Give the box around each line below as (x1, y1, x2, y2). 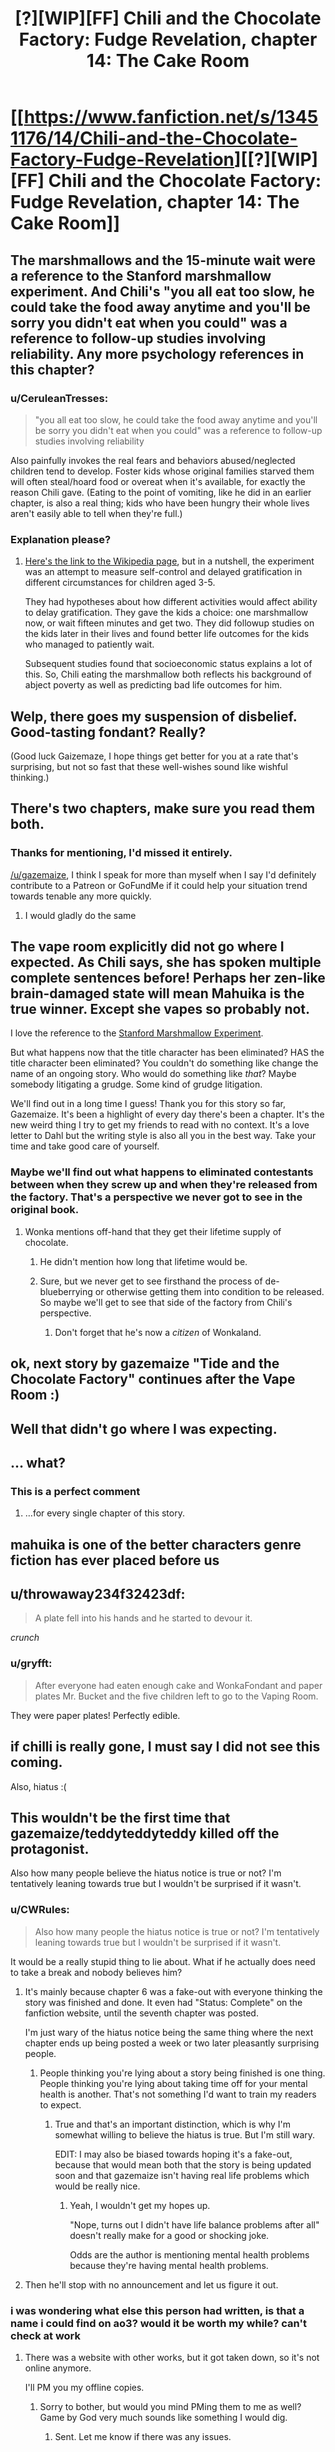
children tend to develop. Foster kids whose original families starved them (10, 465, 315, 477)
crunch (10, 1632, 40, 1644)
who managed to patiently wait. (24, 638, 155, 651)
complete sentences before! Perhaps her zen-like (10, 970, 326, 987)
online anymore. (24, 2362, 92, 2374)
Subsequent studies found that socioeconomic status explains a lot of (24, 658, 313, 670)
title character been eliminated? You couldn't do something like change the (10, 1057, 319, 1069)
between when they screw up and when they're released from (10, 1178, 318, 1192)
